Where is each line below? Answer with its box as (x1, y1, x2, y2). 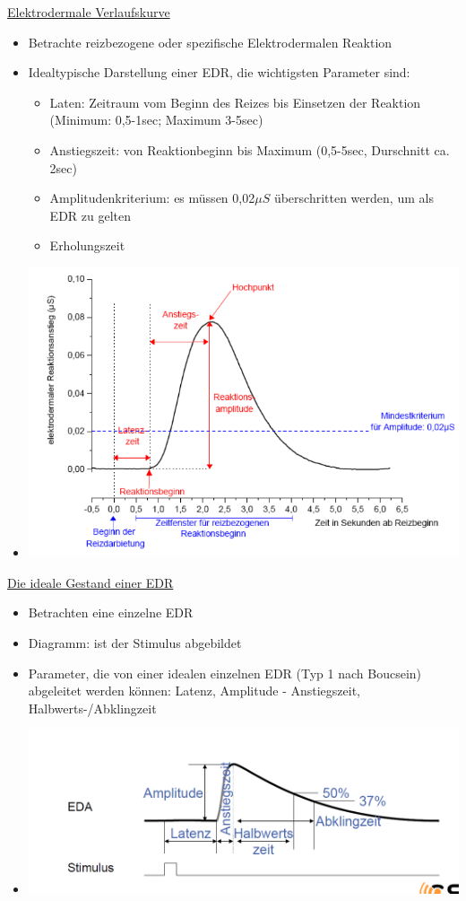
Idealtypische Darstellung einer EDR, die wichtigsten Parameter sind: (28, 63, 410, 82)
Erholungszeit (49, 236, 125, 255)
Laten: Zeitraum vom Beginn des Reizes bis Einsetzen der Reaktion (49, 92, 421, 111)
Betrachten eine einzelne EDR (28, 603, 194, 622)
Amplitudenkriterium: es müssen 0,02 (49, 188, 255, 207)
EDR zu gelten (49, 206, 132, 224)
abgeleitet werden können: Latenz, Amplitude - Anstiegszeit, (28, 681, 360, 700)
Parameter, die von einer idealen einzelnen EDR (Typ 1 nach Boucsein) (28, 663, 422, 682)
